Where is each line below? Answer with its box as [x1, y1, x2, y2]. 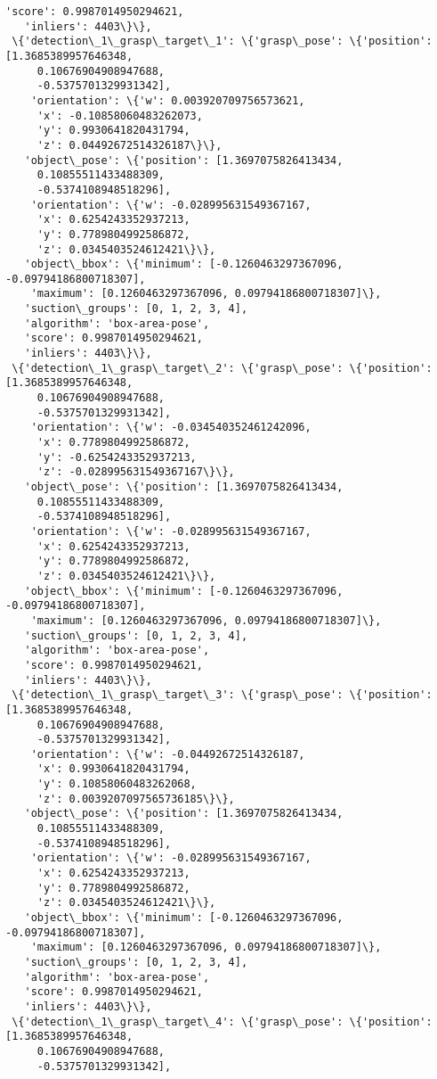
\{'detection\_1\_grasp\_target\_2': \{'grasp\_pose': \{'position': [12, 361, 433, 375]
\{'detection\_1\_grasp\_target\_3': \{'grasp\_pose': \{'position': [12, 688, 433, 702]
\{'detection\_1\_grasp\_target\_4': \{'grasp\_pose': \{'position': [12, 1015, 433, 1028]
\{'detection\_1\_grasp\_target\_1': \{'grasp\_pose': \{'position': [12, 35, 433, 48]
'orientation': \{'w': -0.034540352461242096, [30, 421, 312, 434]
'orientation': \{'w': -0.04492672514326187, [30, 747, 305, 761]
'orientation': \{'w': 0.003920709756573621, [30, 94, 305, 107]
